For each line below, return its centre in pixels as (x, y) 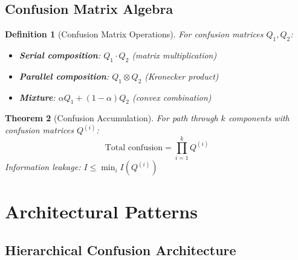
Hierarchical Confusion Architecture (121, 249)
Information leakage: (43, 167)
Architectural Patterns (101, 211)
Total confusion (134, 147)
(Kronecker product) (182, 76)
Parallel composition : (64, 76)
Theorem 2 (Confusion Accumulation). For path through (112, 118)
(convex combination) (172, 97)
